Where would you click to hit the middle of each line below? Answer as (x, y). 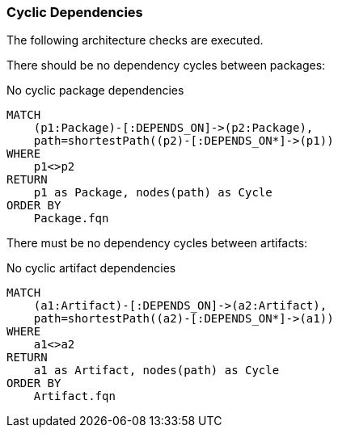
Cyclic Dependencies (75, 12)
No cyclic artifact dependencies (91, 268)
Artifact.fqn (74, 396)
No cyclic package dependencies (95, 91)
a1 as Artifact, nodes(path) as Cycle (156, 371)
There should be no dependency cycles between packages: (166, 65)
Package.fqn (71, 219)
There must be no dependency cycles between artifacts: (157, 243)
